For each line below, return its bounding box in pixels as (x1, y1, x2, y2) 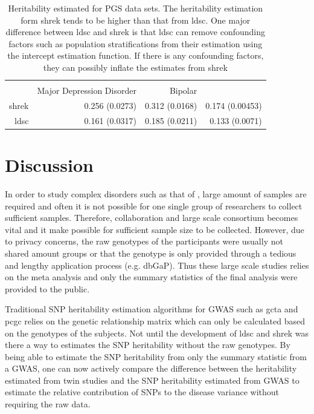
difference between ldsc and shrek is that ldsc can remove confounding (5, 25, 266, 38)
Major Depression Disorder (37, 84, 136, 97)
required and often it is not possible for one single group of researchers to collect (5, 199, 303, 212)
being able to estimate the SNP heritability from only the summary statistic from (5, 350, 307, 363)
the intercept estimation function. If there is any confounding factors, (7, 49, 264, 62)
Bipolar (169, 84, 197, 97)
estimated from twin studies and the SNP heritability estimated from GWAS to (5, 373, 300, 386)
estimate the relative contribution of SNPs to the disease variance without (5, 386, 280, 398)
